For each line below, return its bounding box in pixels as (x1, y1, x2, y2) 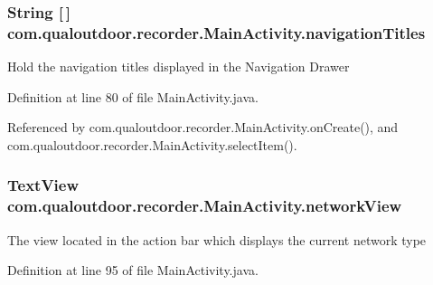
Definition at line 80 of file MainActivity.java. (7, 87, 259, 106)
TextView (7, 174, 80, 196)
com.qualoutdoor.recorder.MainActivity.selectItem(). (7, 135, 297, 154)
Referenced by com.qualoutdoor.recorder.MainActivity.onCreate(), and (7, 118, 399, 137)
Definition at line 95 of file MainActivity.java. (7, 261, 259, 280)
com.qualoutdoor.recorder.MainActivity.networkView (7, 195, 402, 217)
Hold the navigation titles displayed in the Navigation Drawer (7, 57, 350, 76)
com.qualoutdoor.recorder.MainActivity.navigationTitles (7, 21, 426, 43)
